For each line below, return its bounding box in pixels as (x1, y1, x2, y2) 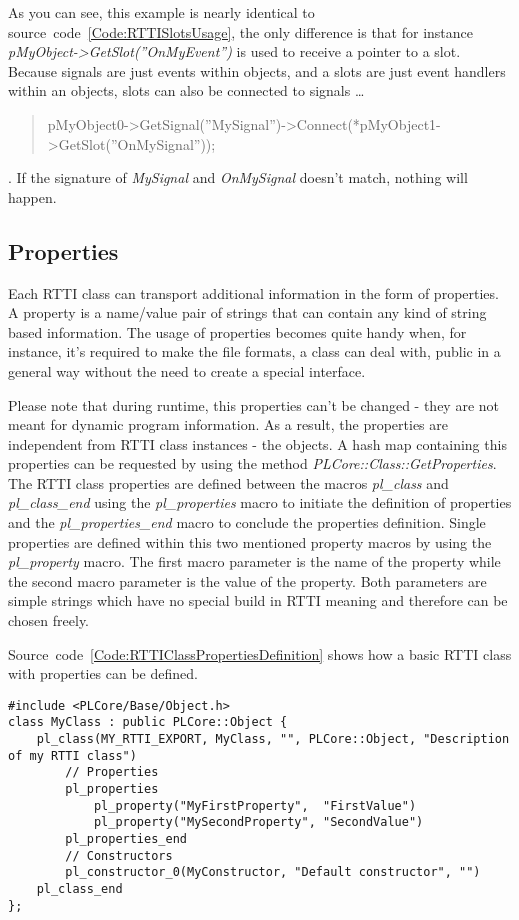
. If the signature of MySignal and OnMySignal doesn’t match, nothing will (8, 167, 468, 188)
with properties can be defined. (8, 663, 198, 684)
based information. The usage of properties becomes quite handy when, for (8, 321, 467, 342)
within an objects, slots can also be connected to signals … (8, 80, 365, 101)
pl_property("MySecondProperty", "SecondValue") (93, 815, 424, 830)
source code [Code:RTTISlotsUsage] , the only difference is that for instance (8, 21, 474, 42)
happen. (8, 186, 57, 207)
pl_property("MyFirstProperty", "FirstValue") (93, 798, 417, 813)
